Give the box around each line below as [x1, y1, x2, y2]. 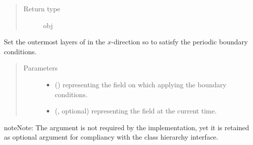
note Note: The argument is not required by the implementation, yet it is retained [4, 122, 250, 132]
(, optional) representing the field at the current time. [55, 106, 217, 116]
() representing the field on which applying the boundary [55, 79, 226, 89]
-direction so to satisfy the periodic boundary [111, 36, 248, 47]
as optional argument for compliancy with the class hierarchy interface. [4, 132, 219, 142]
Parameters [23, 63, 58, 73]
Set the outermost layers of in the [4, 36, 105, 47]
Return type [23, 3, 61, 13]
